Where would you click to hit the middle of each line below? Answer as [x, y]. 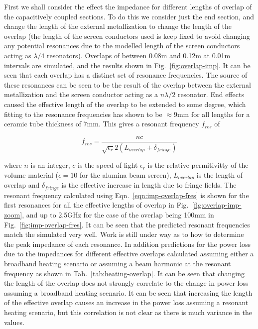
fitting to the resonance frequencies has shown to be [83, 114]
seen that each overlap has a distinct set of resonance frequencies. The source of [126, 75]
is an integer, [50, 165]
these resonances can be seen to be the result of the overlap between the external [128, 84]
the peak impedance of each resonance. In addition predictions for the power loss [128, 244]
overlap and [22, 185]
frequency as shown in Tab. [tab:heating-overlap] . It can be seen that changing [124, 273]
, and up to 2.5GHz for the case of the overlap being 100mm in [118, 215]
